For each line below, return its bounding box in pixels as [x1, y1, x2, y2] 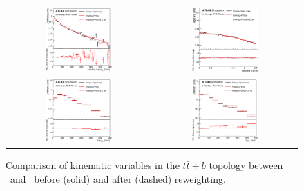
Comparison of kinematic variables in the [6, 158, 180, 172]
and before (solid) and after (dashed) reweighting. [10, 171, 226, 185]
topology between [209, 158, 283, 172]
